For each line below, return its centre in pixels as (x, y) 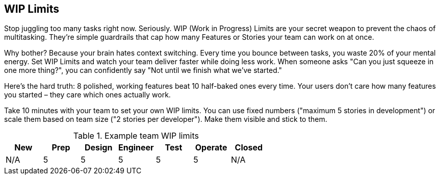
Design (98, 148)
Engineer (136, 148)
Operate (211, 148)
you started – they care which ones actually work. (87, 95)
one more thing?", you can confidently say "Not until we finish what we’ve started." (143, 70)
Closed (249, 148)
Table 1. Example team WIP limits (136, 136)
